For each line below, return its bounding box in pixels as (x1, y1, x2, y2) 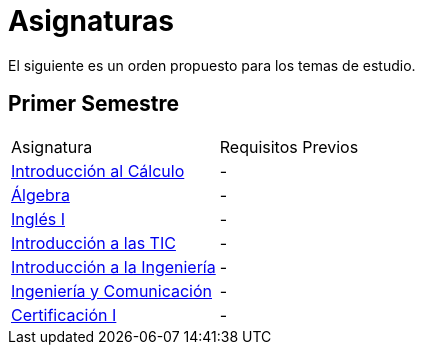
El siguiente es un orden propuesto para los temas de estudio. (8, 56, 416, 74)
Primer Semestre (8, 91, 180, 117)
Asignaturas (8, 4, 174, 38)
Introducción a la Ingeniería (11, 256, 216, 277)
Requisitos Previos (219, 136, 359, 157)
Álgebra (11, 184, 70, 205)
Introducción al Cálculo (11, 160, 185, 181)
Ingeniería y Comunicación (11, 280, 213, 301)
